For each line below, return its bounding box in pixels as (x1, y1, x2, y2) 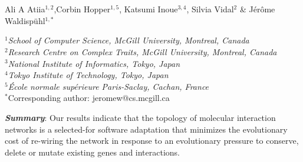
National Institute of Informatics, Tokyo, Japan (8, 57, 180, 69)
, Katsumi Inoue (119, 3, 178, 15)
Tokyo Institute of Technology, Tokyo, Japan (8, 69, 169, 81)
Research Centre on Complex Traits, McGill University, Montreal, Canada (8, 45, 277, 58)
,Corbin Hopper (54, 3, 111, 15)
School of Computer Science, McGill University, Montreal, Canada (8, 34, 249, 46)
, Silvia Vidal (186, 3, 234, 15)
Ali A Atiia (5, 3, 45, 15)
